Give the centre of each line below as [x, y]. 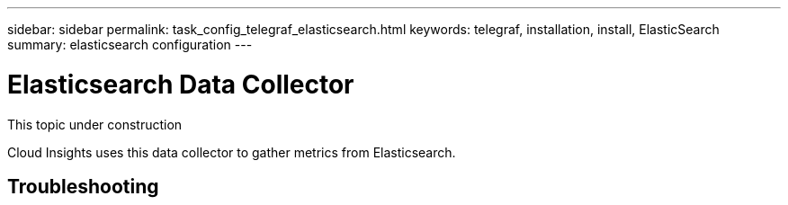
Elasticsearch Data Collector [181, 84]
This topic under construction [95, 124]
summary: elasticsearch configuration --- [130, 45]
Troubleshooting [83, 186]
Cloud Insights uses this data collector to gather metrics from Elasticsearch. [232, 152]
